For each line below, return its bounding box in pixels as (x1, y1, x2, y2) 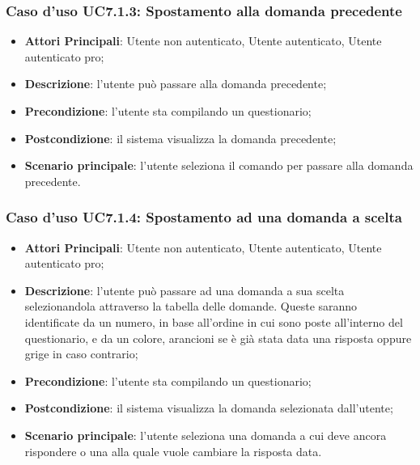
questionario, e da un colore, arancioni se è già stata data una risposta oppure (24, 329, 412, 346)
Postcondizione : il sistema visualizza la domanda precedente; (24, 129, 337, 146)
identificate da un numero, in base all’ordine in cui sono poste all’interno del (24, 313, 403, 330)
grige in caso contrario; (24, 345, 138, 362)
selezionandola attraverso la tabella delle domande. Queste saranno (24, 298, 358, 315)
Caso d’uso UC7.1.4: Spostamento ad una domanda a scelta (6, 207, 402, 227)
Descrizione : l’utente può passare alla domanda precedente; (24, 75, 327, 92)
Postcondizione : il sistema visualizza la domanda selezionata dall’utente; (24, 399, 393, 416)
